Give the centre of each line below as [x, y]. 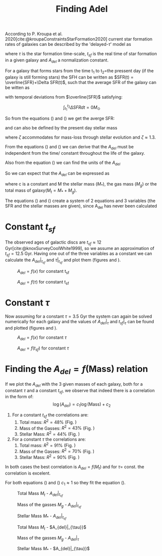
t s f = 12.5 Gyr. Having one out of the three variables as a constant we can [79, 254]
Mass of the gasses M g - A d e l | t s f [49, 505]
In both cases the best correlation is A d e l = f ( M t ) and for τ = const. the [75, 467]
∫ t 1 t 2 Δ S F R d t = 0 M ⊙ [82, 108]
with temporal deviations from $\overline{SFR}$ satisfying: [64, 97]
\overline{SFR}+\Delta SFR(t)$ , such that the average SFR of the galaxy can [81, 82]
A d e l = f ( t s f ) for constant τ [43, 349]
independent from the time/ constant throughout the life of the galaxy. [75, 153]
